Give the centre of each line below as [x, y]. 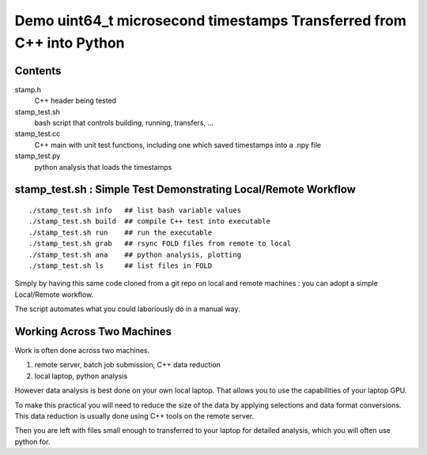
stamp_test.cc [38, 133]
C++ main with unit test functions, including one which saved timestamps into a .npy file [178, 145]
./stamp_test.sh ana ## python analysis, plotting [135, 254]
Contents [38, 71]
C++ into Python [70, 43]
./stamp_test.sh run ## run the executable [121, 232]
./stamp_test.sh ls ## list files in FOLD [121, 265]
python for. [32, 442]
